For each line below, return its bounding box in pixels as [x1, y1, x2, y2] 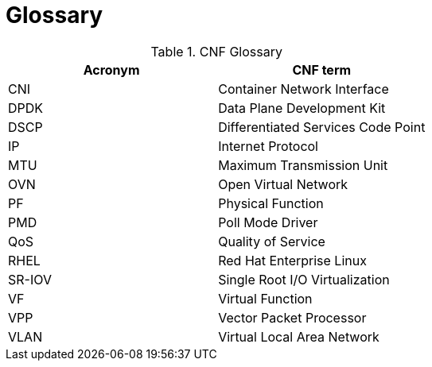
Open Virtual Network [218, 176, 348, 192]
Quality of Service [218, 233, 325, 249]
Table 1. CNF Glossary [150, 43, 282, 60]
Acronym [83, 61, 140, 78]
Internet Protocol [218, 137, 318, 154]
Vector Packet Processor [218, 309, 367, 326]
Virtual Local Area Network [218, 328, 379, 345]
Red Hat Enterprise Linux [218, 252, 367, 268]
